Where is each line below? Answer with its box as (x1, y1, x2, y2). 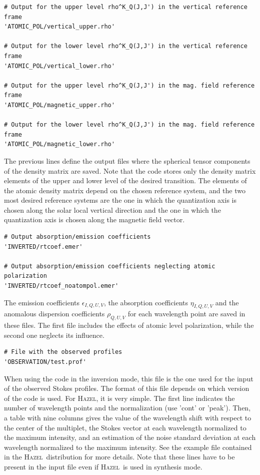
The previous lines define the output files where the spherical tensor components (4, 155, 250, 166)
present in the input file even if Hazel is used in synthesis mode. (4, 461, 202, 471)
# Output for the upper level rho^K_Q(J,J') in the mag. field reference (4, 82, 255, 89)
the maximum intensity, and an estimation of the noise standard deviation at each (4, 432, 256, 442)
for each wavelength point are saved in (127, 308, 245, 319)
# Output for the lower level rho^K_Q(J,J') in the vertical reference (4, 43, 247, 50)
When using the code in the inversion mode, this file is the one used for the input (4, 373, 253, 383)
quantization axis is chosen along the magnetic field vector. (4, 214, 185, 225)
